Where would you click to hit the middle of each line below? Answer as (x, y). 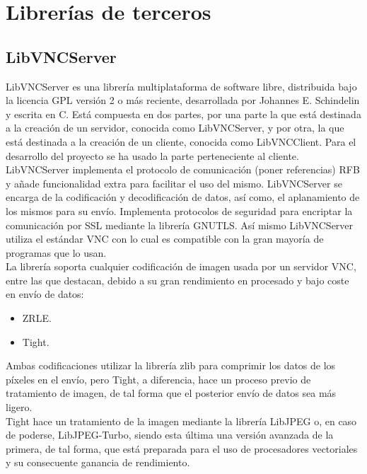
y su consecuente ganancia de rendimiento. (98, 462)
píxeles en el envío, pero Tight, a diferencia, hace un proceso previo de (158, 379)
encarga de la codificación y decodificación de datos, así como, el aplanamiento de (183, 197)
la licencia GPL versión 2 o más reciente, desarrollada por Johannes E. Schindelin (183, 100)
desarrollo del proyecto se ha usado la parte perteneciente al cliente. (152, 155)
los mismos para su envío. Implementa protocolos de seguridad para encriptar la (179, 210)
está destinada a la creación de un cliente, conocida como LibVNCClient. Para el (181, 141)
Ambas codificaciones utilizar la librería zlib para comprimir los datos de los (171, 365)
